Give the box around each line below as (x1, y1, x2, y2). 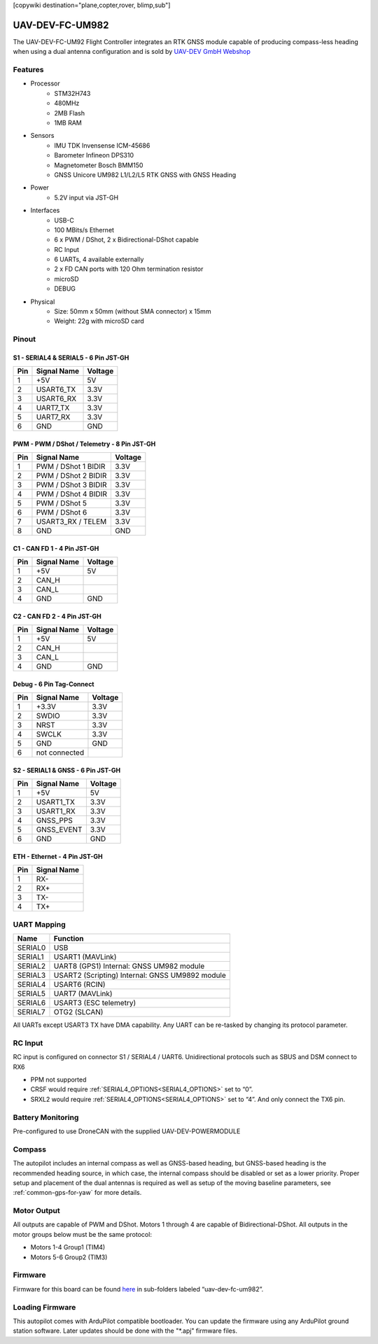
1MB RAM (54, 119, 82, 127)
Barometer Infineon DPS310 (54, 151, 134, 160)
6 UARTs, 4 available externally (54, 255, 144, 264)
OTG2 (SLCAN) (53, 1007, 104, 1017)
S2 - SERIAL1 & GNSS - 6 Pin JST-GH (13, 766, 121, 774)
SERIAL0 (17, 943, 46, 953)
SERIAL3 (17, 970, 46, 980)
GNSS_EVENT (36, 825, 83, 834)
